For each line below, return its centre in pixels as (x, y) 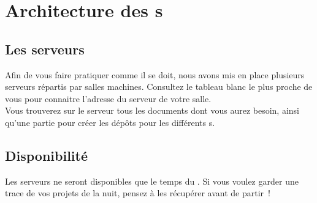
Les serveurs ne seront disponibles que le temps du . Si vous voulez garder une (152, 181)
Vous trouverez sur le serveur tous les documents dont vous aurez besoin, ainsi (152, 110)
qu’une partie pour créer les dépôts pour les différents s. (110, 122)
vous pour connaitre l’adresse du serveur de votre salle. (108, 98)
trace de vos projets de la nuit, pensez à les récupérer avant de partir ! (138, 193)
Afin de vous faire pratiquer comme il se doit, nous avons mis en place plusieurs (155, 74)
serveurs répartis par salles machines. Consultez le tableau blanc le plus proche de (159, 87)
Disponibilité (47, 155)
